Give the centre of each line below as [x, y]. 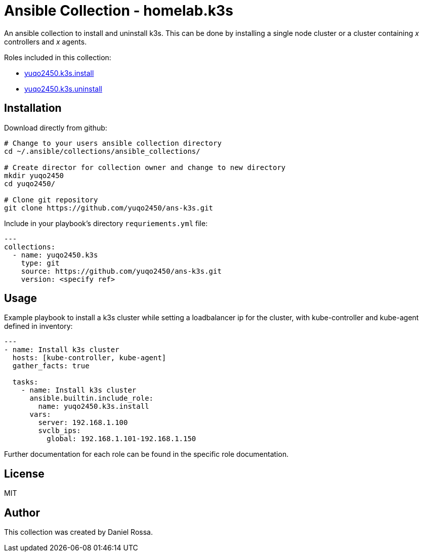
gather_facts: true [51, 366]
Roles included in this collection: [58, 57]
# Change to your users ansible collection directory [113, 143]
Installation [33, 108]
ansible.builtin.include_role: [92, 398]
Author [22, 512]
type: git [40, 263]
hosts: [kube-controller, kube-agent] [89, 358]
